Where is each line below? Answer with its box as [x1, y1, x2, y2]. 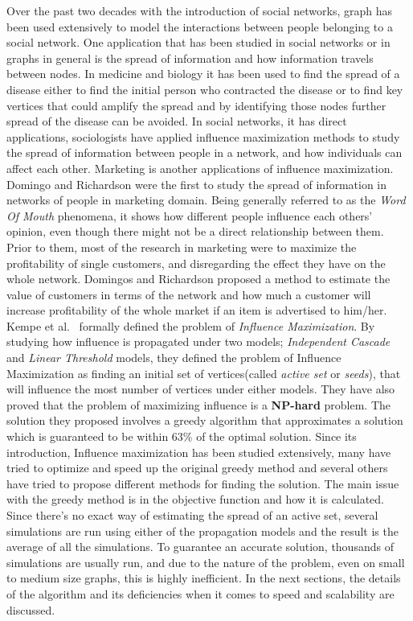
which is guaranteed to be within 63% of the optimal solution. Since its [6, 428, 357, 445]
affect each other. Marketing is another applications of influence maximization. [6, 159, 394, 176]
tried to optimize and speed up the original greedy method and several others [6, 459, 388, 476]
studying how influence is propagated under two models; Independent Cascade [6, 333, 391, 350]
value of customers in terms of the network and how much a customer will [6, 286, 371, 302]
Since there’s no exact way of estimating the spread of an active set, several [6, 507, 378, 523]
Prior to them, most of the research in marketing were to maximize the [6, 238, 357, 255]
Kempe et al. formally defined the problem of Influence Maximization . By [6, 317, 375, 334]
